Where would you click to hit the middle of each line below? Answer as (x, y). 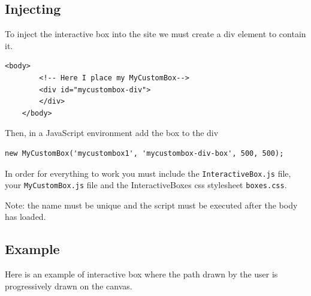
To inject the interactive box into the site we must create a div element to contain (155, 34)
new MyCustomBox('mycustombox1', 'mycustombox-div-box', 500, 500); (144, 153)
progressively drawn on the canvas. (69, 286)
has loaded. (25, 217)
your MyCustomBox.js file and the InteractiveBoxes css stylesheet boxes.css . (146, 185)
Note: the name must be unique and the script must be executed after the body (151, 205)
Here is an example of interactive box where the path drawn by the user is (141, 274)
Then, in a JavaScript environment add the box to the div (112, 133)
